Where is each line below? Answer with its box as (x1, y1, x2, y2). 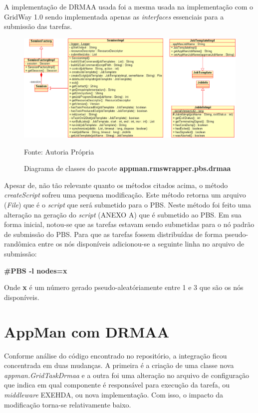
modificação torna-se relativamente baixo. (4, 399, 131, 409)
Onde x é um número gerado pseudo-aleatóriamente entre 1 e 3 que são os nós (4, 282, 244, 292)
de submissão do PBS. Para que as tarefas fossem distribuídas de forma (4, 228, 223, 239)
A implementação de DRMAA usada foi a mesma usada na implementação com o (4, 1, 254, 11)
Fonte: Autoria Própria (24, 146, 94, 156)
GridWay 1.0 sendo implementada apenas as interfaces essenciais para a (4, 11, 224, 21)
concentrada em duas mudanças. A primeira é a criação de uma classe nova (4, 360, 234, 370)
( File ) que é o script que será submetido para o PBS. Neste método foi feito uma (4, 199, 252, 210)
